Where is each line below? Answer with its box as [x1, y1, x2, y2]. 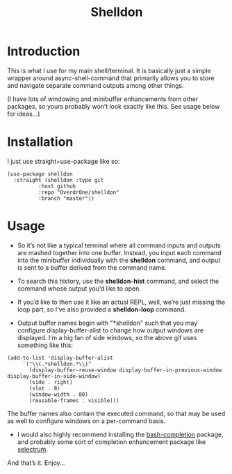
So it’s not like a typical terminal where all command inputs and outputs [17, 241, 221, 250]
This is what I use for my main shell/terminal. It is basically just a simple [7, 66, 211, 75]
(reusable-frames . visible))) [28, 397, 119, 404]
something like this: [17, 341, 73, 349]
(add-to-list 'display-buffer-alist [7, 354, 113, 361]
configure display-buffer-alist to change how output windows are [17, 326, 204, 335]
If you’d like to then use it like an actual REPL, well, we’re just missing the [17, 298, 226, 306]
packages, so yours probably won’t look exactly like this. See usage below [7, 102, 220, 110]
